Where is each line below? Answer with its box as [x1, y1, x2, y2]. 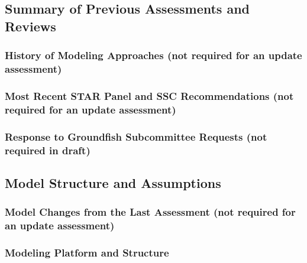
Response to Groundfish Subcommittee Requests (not [5, 129, 267, 144]
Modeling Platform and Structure [5, 245, 169, 259]
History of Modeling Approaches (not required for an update [5, 48, 302, 63]
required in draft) [5, 142, 91, 157]
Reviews [5, 17, 56, 35]
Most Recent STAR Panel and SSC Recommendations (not [5, 88, 294, 103]
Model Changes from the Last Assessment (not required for [5, 204, 296, 219]
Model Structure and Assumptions [5, 173, 221, 191]
